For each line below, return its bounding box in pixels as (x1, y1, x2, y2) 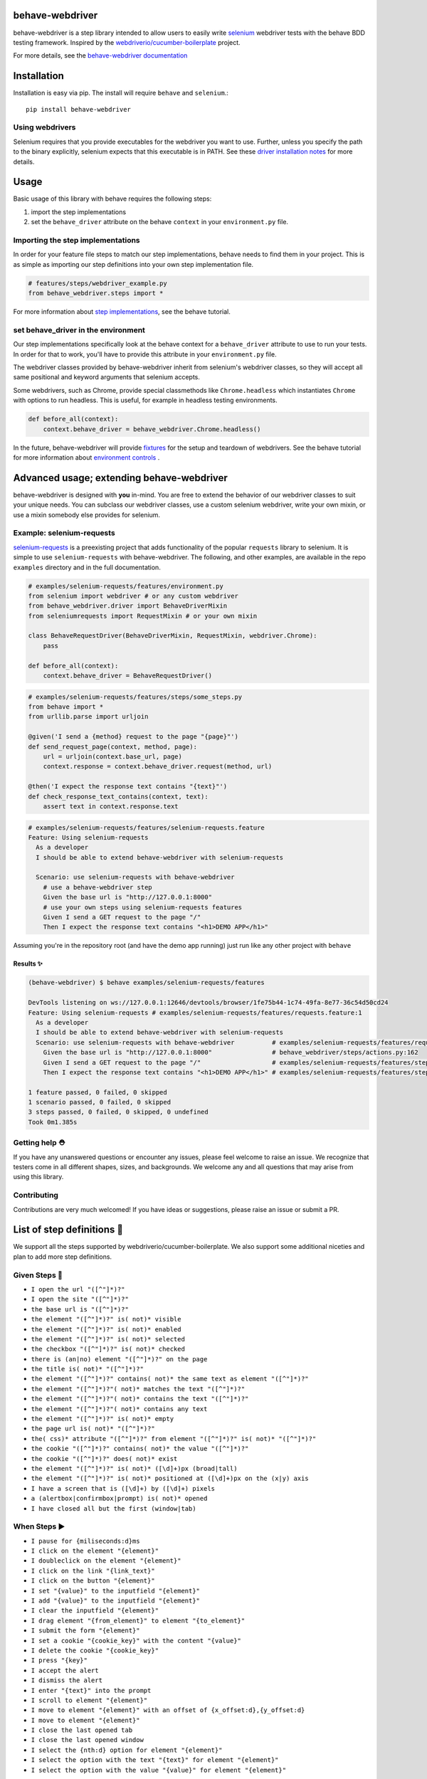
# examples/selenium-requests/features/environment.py (28, 582, 223, 590)
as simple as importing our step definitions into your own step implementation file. (13, 260, 254, 268)
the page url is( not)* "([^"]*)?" (31, 1425, 156, 1433)
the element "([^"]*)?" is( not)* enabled (31, 1325, 181, 1334)
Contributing (13, 1191, 58, 1200)
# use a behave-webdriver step (43, 883, 152, 891)
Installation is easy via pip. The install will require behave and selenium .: (13, 89, 229, 97)
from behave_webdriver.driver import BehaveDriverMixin (28, 602, 228, 610)
